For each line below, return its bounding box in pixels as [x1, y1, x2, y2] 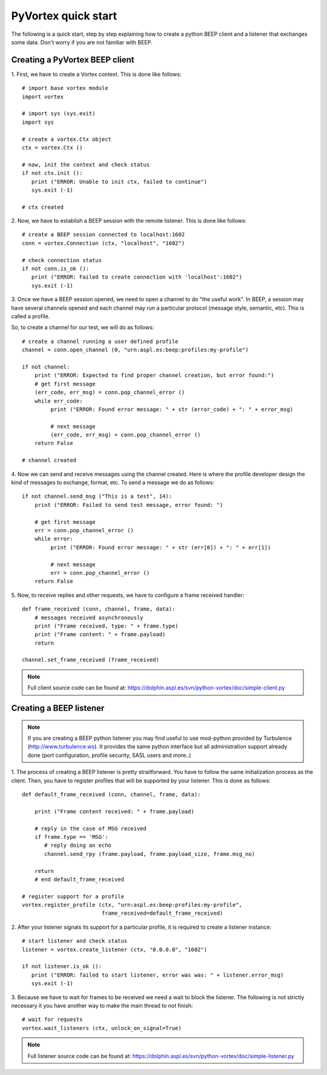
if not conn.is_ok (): [22, 265, 90, 273]
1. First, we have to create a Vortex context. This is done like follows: [11, 70, 182, 78]
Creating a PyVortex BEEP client [11, 55, 134, 65]
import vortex [22, 93, 64, 100]
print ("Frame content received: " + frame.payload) [34, 808, 195, 815]
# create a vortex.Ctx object [22, 135, 112, 143]
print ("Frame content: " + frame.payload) [34, 631, 166, 638]
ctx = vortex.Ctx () [22, 144, 83, 151]
